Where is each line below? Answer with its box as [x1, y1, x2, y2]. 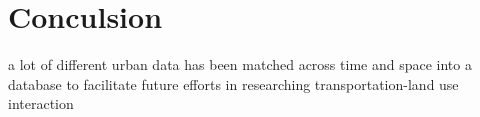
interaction [8, 93, 74, 114]
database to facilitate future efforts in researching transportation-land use [8, 73, 459, 94]
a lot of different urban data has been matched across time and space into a [8, 54, 472, 75]
